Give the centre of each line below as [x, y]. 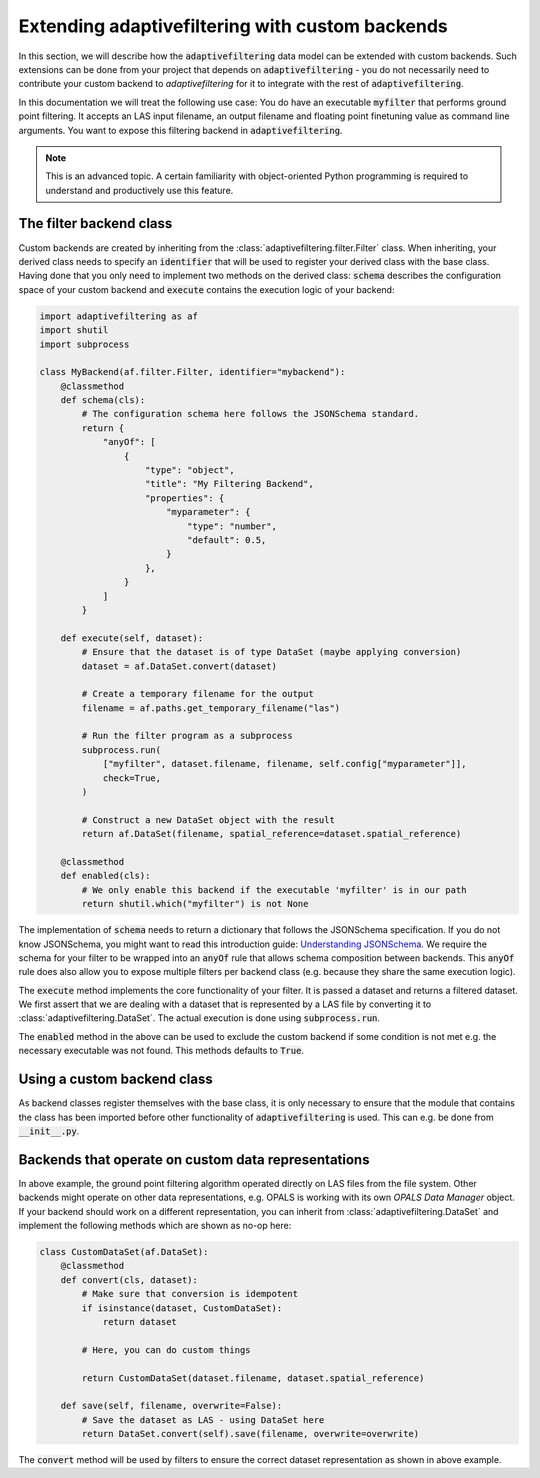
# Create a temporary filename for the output [197, 694]
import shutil [74, 330]
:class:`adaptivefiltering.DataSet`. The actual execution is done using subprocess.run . [199, 1018]
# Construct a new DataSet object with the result [208, 819]
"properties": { [185, 498]
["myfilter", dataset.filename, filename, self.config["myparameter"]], [284, 764]
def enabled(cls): [105, 876]
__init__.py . [49, 1131]
